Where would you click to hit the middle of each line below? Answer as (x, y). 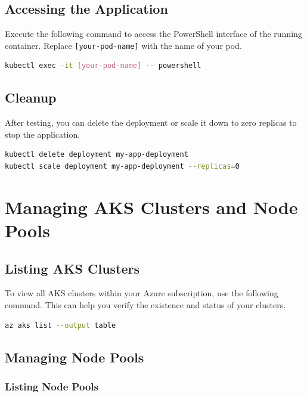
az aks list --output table (61, 325)
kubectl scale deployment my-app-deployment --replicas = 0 (122, 167)
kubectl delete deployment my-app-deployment (97, 155)
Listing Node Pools (52, 386)
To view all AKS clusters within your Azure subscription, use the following (142, 293)
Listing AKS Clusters (72, 268)
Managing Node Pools (75, 357)
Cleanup (31, 97)
